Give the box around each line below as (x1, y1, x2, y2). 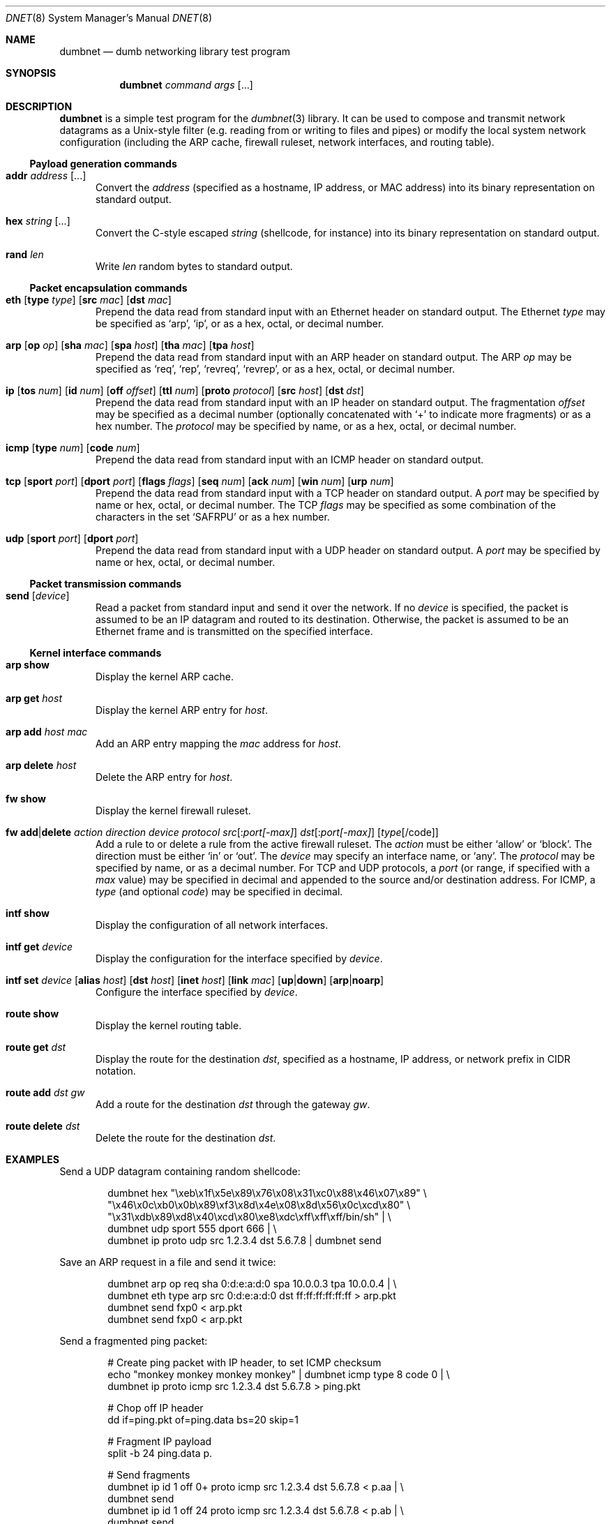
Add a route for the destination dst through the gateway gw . (96, 1098, 370, 1110)
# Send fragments (107, 1469, 190, 1481)
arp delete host (6, 759, 77, 771)
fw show (6, 793, 46, 805)
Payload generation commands (29, 158, 177, 170)
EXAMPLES (6, 1153, 59, 1165)
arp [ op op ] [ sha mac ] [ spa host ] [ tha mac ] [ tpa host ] (6, 339, 255, 351)
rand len (6, 248, 44, 260)
